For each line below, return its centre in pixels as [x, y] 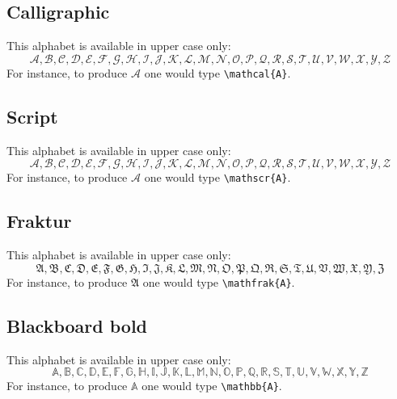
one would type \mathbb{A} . [212, 386]
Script [32, 116]
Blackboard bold [77, 325]
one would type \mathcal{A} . [218, 72]
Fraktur [39, 221]
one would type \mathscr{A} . [218, 177]
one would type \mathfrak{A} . [219, 281]
